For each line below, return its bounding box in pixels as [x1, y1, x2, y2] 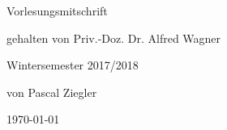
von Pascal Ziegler [6, 83, 97, 100]
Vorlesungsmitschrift [6, 2, 108, 19]
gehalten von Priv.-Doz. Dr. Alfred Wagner [6, 29, 221, 46]
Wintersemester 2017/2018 [6, 57, 139, 73]
